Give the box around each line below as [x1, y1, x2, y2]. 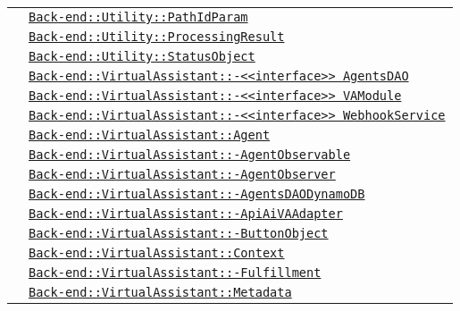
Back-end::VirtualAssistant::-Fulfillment [29, 265, 322, 280]
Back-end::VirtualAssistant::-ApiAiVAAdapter [29, 206, 343, 221]
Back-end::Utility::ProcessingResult [29, 29, 285, 44]
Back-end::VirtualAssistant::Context [29, 246, 285, 260]
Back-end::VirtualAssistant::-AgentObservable [29, 147, 351, 162]
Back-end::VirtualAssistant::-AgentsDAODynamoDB [29, 187, 365, 201]
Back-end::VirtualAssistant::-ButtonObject [29, 226, 329, 240]
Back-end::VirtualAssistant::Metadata [29, 285, 292, 299]
